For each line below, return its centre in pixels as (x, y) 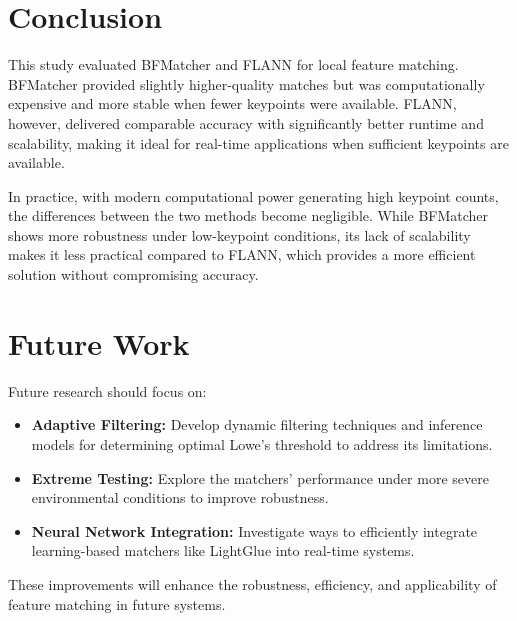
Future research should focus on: (107, 390)
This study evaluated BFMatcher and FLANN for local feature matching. (233, 64)
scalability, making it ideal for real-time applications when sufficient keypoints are (258, 142)
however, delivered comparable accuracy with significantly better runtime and (246, 122)
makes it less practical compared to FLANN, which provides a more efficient (242, 254)
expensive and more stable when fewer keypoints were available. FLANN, (232, 103)
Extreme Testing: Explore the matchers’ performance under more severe (260, 477)
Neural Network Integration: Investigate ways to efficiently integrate (254, 530)
